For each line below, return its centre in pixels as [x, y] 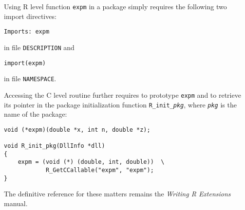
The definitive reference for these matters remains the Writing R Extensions [117, 194]
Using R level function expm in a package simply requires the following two [115, 6]
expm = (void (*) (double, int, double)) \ [91, 162]
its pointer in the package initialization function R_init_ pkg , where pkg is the [120, 104]
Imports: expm [27, 32]
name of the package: [36, 114]
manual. [16, 203]
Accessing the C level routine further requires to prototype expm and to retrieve [122, 95]
